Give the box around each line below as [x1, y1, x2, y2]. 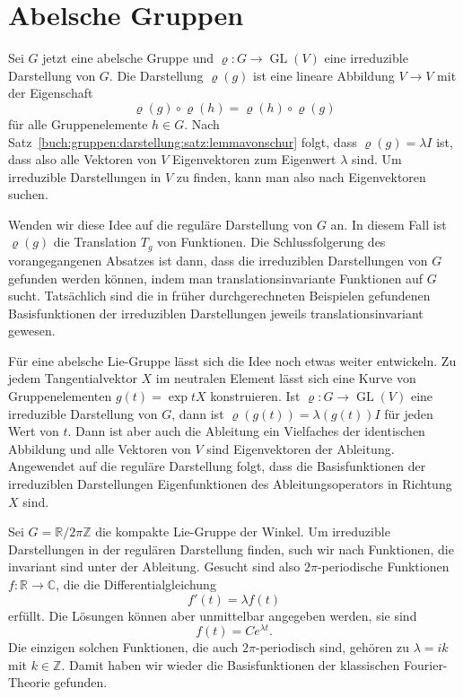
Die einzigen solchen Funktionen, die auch [8, 638, 239, 657]
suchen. [8, 185, 48, 204]
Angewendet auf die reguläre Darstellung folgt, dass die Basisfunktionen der [8, 457, 426, 475]
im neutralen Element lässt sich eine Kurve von [155, 369, 416, 388]
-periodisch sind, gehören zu [256, 638, 409, 657]
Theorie [8, 673, 50, 692]
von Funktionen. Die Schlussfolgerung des [157, 232, 386, 251]
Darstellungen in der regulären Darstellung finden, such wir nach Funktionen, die [8, 539, 454, 558]
